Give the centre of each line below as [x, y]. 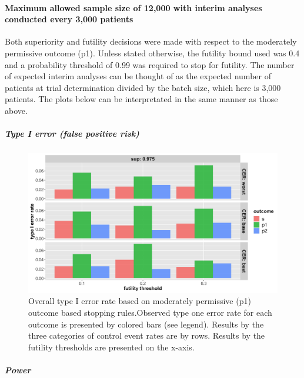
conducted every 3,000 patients [69, 19]
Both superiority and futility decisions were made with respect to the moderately [151, 41]
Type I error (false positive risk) [72, 134]
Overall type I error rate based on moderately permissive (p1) [140, 301]
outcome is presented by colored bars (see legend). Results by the [146, 324]
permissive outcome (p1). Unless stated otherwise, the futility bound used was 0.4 [152, 53]
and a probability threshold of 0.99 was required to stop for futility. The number [150, 64]
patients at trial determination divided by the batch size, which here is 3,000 [143, 87]
